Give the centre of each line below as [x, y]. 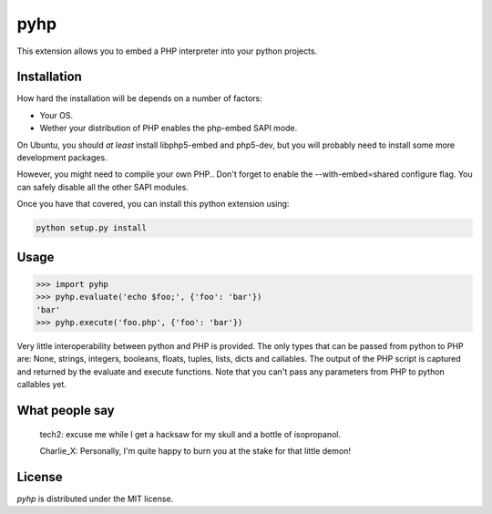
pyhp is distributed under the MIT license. [95, 499]
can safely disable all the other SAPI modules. [102, 187]
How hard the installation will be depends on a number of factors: [140, 98]
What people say [66, 410]
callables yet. [42, 385]
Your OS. [56, 115]
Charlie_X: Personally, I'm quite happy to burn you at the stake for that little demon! [195, 450]
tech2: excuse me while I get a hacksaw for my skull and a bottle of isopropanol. [190, 434]
